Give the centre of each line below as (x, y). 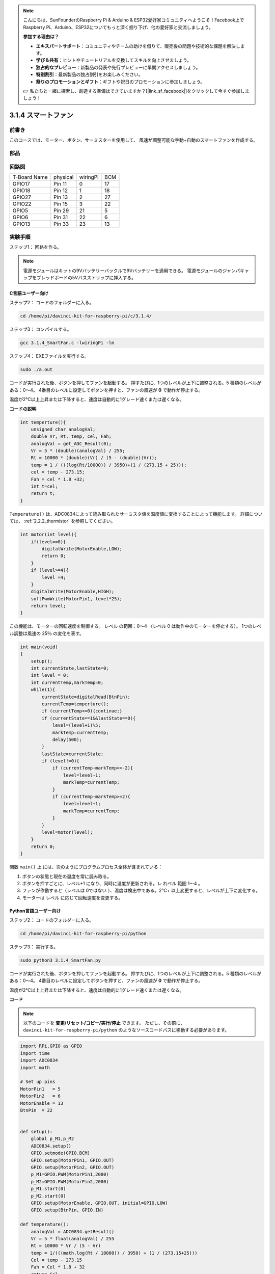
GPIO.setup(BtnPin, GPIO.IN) (67, 1210)
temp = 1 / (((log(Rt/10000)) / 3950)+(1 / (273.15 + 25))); (109, 465)
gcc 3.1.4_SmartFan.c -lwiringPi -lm (67, 343)
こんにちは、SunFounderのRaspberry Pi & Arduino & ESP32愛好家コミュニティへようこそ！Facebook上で (134, 20)
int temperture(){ (43, 422)
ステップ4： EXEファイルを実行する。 (49, 356)
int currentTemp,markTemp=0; (67, 682)
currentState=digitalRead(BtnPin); (86, 697)
